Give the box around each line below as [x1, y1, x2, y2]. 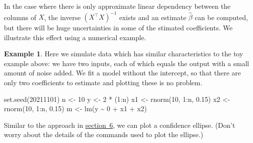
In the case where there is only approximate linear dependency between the [4, 1, 230, 11]
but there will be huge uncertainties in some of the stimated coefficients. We [4, 23, 233, 33]
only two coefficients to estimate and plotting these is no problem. [4, 77, 202, 88]
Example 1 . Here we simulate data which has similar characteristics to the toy [4, 48, 243, 59]
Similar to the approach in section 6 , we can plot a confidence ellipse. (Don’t [4, 119, 235, 130]
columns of [4, 12, 36, 22]
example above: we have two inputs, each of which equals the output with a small [4, 58, 249, 68]
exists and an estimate [119, 12, 186, 22]
